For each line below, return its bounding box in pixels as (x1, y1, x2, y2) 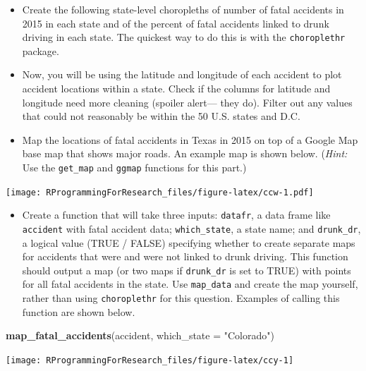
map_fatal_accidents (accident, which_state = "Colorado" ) (6, 328, 274, 343)
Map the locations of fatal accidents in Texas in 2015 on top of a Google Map (22, 132, 358, 147)
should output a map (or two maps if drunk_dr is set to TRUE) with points (22, 262, 351, 277)
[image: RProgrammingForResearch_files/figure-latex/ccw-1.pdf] (6, 187, 314, 197)
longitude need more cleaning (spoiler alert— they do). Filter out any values (22, 95, 353, 109)
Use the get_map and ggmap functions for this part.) (22, 160, 247, 174)
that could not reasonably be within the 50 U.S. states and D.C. (22, 109, 300, 123)
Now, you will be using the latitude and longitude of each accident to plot (22, 67, 342, 82)
